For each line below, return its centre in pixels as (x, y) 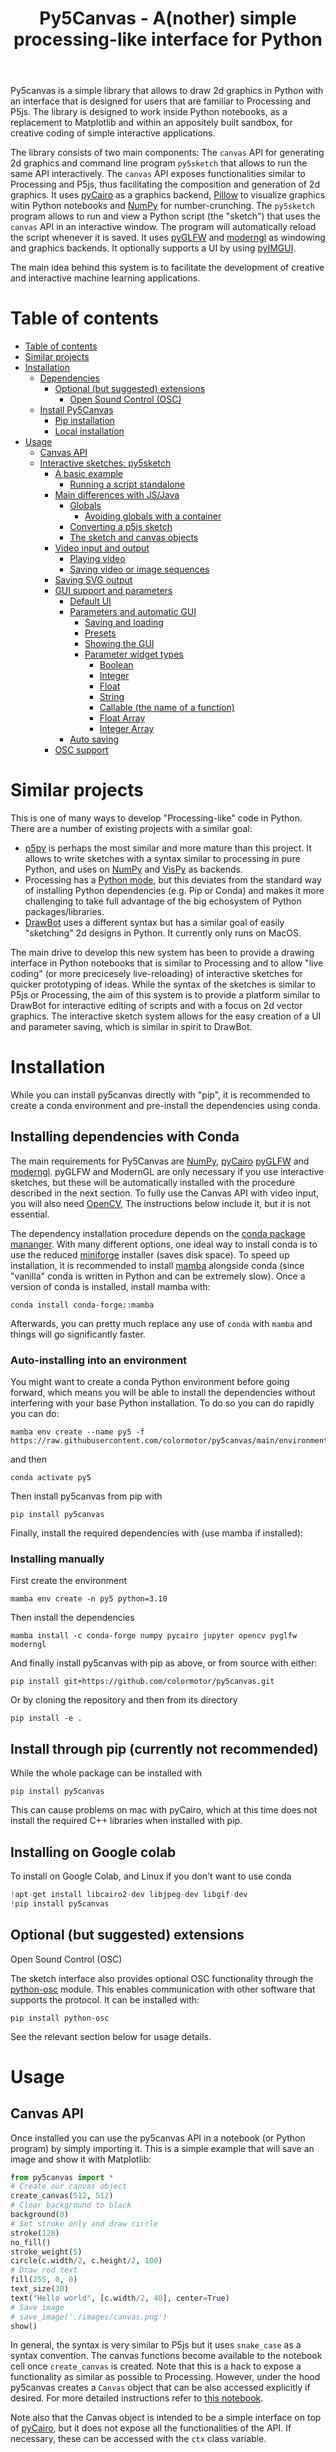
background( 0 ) (40, 2215)
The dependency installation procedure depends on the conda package (158, 1233)
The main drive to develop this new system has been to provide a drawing (162, 953)
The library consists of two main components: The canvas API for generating (167, 153)
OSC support (81, 750)
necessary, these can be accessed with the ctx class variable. (138, 2439)
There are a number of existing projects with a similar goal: (131, 829)
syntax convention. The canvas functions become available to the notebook (166, 2356)
